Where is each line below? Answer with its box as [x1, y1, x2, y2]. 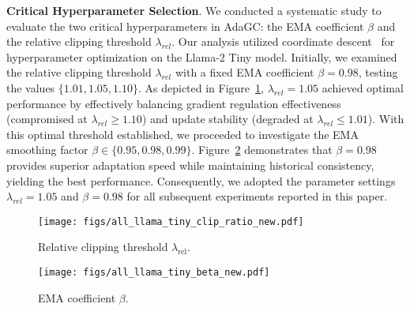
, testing [358, 64, 398, 81]
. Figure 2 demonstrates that [191, 141, 333, 158]
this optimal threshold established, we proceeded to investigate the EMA [6, 126, 359, 142]
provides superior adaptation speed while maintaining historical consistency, [6, 156, 374, 173]
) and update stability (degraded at [141, 111, 314, 127]
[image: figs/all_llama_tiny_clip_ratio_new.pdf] [38, 215, 304, 227]
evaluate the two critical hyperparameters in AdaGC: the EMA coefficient [6, 17, 364, 34]
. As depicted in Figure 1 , [137, 79, 264, 96]
